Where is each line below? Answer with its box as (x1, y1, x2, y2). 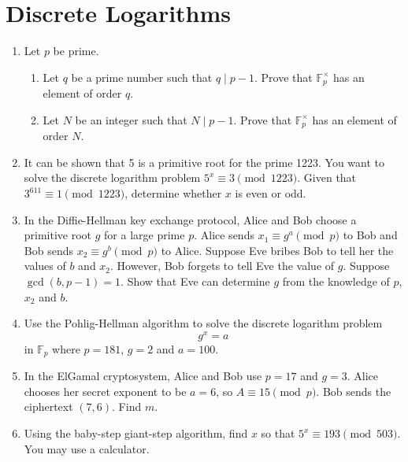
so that (261, 425, 295, 442)
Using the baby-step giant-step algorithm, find (24, 425, 248, 442)
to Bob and (343, 227, 398, 243)
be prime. (53, 43, 99, 59)
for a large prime (104, 227, 185, 243)
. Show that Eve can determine (121, 272, 270, 289)
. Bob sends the (316, 383, 391, 399)
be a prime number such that (71, 68, 213, 85)
